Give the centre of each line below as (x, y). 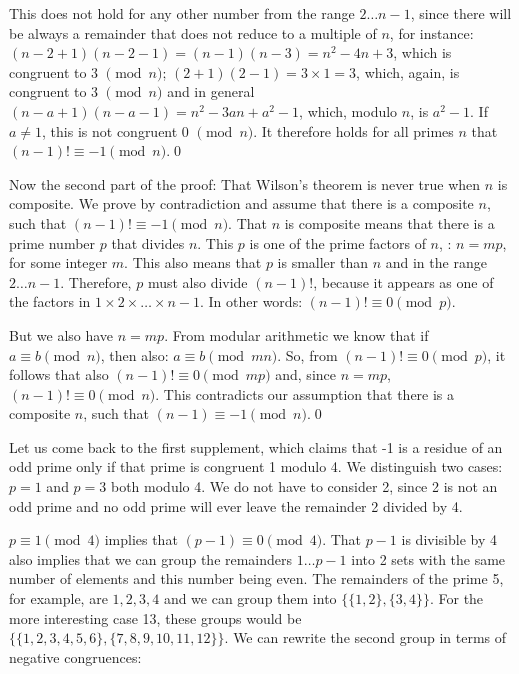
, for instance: (431, 32)
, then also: (134, 354)
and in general (211, 91)
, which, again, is (408, 71)
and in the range (436, 262)
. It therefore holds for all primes (353, 130)
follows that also (59, 374)
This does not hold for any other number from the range (182, 13)
